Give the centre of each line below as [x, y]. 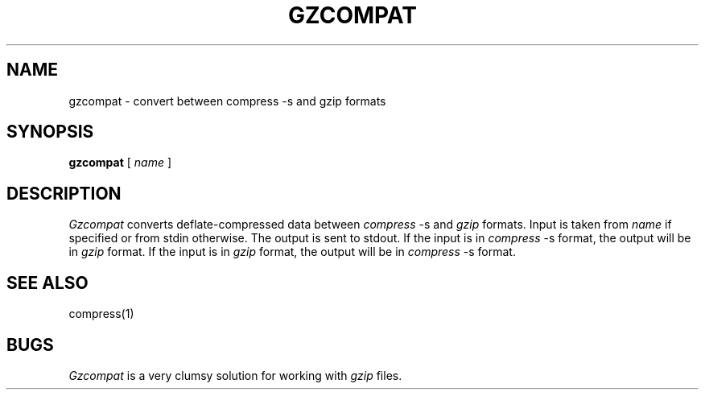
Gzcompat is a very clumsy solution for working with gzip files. [235, 375]
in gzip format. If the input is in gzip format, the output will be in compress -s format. [292, 252]
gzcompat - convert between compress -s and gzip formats [227, 101]
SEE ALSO [47, 283]
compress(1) [101, 314]
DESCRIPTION [64, 193]
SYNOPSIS [50, 132]
